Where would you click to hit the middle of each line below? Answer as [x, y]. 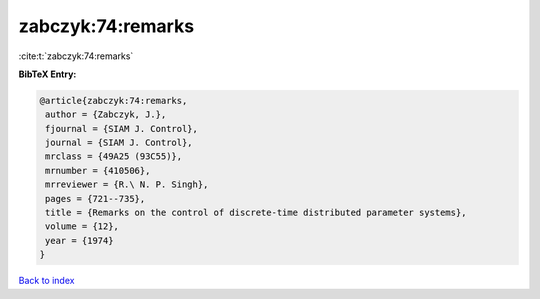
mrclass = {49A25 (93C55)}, [114, 156]
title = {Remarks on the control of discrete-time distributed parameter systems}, [256, 213]
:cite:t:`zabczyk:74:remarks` [76, 56]
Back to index [46, 281]
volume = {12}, [82, 226]
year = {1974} [79, 240]
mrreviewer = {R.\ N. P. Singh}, [127, 184]
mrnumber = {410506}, [98, 170]
